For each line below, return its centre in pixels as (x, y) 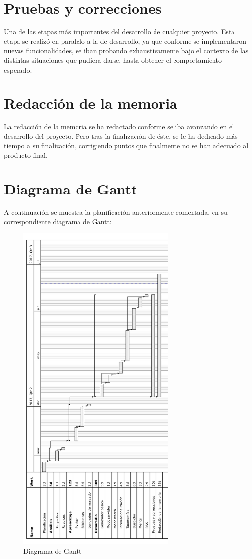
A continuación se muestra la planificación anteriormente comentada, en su (116, 212)
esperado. (18, 69)
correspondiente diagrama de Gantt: (58, 222)
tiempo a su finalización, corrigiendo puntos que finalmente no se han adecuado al (126, 145)
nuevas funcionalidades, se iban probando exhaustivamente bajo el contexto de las (126, 50)
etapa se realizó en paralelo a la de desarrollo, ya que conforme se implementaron (125, 41)
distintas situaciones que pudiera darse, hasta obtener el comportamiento (113, 60)
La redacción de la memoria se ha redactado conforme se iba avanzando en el (119, 126)
